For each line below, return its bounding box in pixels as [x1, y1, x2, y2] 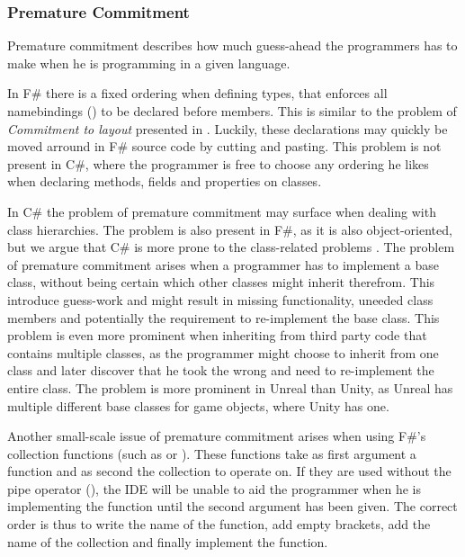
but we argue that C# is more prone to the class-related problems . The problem [7, 238, 455, 256]
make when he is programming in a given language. [7, 53, 291, 72]
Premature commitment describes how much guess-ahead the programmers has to [7, 36, 458, 55]
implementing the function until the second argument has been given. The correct [7, 497, 458, 516]
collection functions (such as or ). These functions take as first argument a [7, 444, 416, 463]
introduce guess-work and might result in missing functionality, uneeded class [7, 290, 434, 309]
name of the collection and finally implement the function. [7, 532, 328, 551]
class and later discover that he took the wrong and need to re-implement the [7, 361, 434, 380]
